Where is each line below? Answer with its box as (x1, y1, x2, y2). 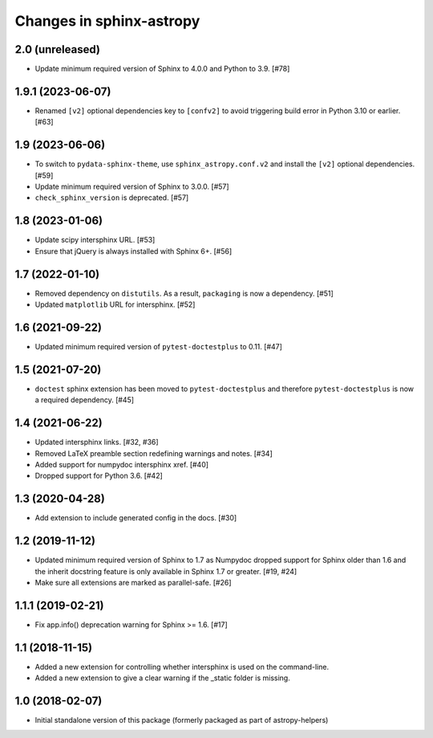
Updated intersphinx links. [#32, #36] (34, 438, 160, 447)
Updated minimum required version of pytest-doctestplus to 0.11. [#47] (34, 341, 282, 351)
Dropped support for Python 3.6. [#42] (34, 471, 164, 481)
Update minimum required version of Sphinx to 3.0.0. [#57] (34, 181, 229, 192)
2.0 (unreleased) (14, 43, 100, 56)
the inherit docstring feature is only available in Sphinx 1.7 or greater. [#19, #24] (34, 566, 297, 576)
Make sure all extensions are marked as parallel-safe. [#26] (34, 577, 232, 587)
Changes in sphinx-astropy (14, 12, 200, 30)
